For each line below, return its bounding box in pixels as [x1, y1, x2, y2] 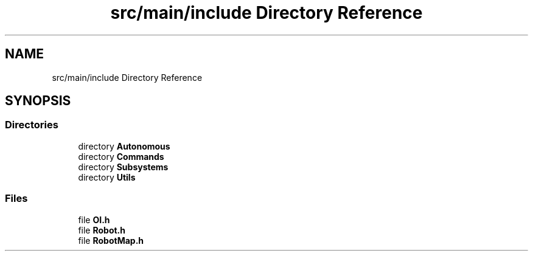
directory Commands [78, 151, 164, 162]
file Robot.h [78, 224, 125, 235]
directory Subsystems [78, 161, 169, 172]
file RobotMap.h [78, 235, 144, 246]
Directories [5, 119, 58, 131]
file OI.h [78, 214, 110, 225]
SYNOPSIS [5, 93, 71, 109]
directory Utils [78, 171, 136, 182]
